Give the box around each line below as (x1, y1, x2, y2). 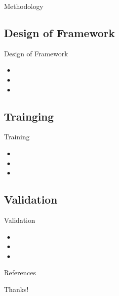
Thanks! (4, 284, 29, 294)
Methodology (4, 1, 43, 11)
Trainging (4, 108, 54, 124)
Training (4, 131, 30, 142)
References (4, 267, 36, 278)
